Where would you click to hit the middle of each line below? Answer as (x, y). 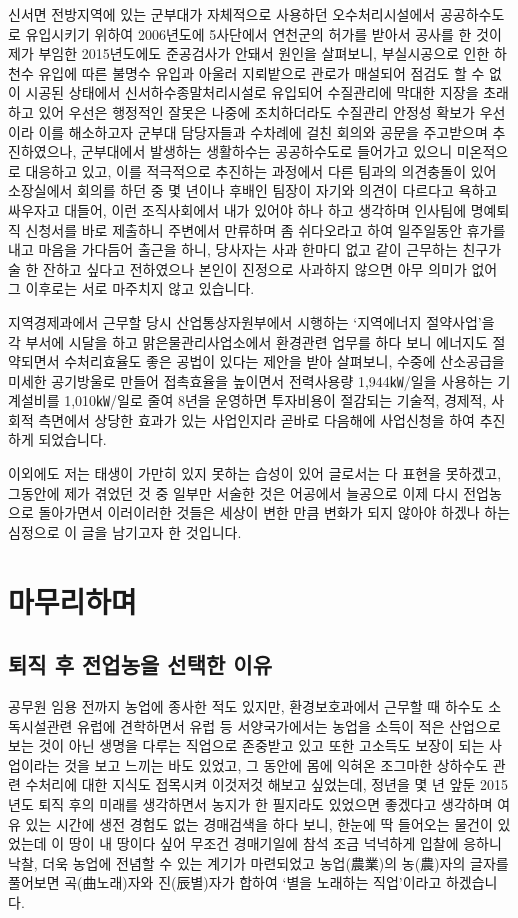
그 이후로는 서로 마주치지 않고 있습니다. (131, 288)
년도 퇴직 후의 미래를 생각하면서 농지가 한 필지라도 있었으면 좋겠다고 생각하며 (250, 803)
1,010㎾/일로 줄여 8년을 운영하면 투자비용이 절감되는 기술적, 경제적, (275, 400)
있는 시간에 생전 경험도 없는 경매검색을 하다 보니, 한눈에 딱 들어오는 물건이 (259, 823)
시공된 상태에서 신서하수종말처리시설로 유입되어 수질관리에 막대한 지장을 (252, 92)
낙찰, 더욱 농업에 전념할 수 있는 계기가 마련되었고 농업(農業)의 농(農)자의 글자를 (258, 862)
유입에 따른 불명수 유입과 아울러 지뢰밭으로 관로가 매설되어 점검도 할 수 (261, 72)
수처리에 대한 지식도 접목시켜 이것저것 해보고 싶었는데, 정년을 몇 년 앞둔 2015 (266, 784)
